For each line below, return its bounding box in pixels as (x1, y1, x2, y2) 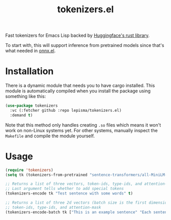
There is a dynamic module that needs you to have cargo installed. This (5, 83, 155, 89)
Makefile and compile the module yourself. (5, 133, 95, 139)
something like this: (5, 93, 46, 100)
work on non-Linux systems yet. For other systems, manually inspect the (5, 127, 158, 133)
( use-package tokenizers (5, 103, 58, 108)
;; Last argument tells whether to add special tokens (5, 186, 124, 191)
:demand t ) (10, 112, 33, 118)
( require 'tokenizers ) (5, 167, 53, 173)
